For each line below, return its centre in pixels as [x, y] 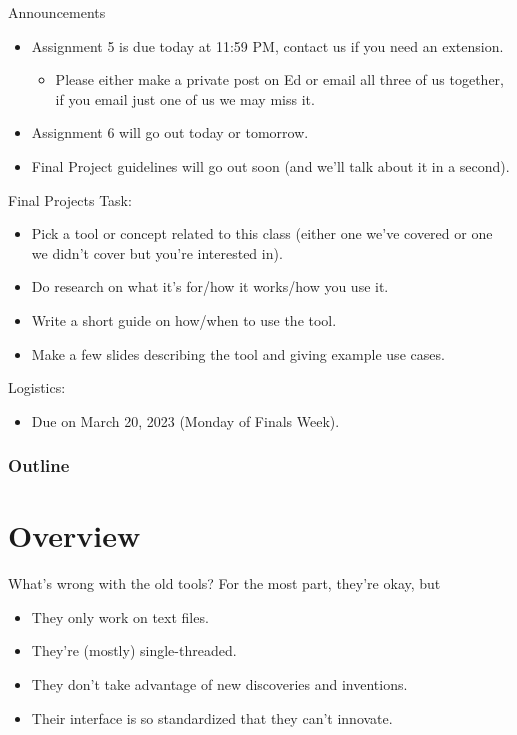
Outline [39, 465]
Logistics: [37, 387]
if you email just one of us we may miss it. [185, 98]
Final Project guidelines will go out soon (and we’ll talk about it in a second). [270, 165]
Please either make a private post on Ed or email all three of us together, [279, 79]
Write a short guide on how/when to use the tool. [184, 319]
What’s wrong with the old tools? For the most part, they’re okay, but [224, 583]
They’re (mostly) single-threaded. [134, 650]
